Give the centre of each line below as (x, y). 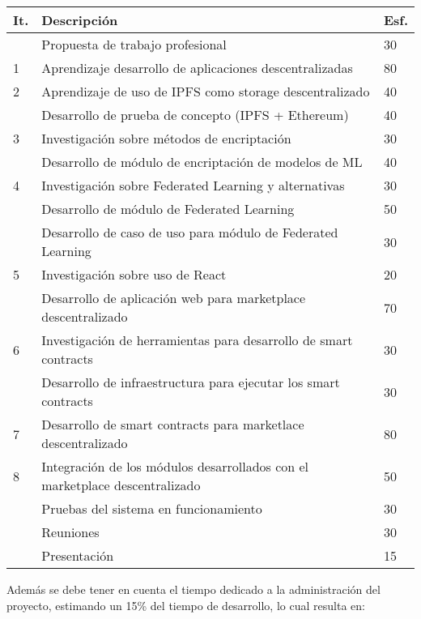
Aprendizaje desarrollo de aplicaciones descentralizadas (197, 68)
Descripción (80, 20)
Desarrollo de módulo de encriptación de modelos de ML (202, 162)
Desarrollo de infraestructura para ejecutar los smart (191, 382)
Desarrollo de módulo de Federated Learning (168, 209)
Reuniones (70, 532)
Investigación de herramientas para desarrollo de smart (197, 340)
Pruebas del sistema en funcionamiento (152, 508)
